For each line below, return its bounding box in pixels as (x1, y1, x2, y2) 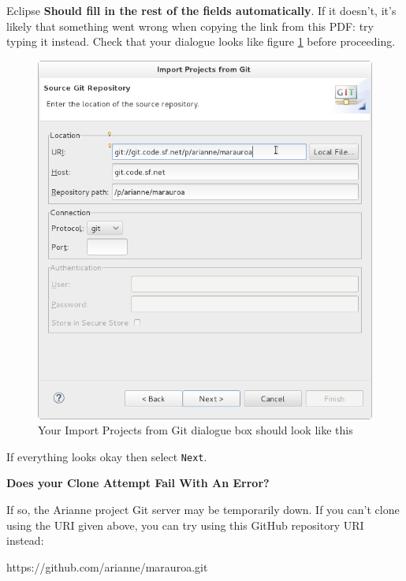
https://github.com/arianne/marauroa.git (6, 558, 208, 575)
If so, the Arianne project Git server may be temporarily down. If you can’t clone (6, 501, 400, 518)
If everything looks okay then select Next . (6, 448, 207, 464)
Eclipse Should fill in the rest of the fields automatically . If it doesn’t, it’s (6, 2, 397, 18)
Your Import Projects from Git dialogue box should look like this (38, 422, 353, 438)
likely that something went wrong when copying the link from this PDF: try (6, 17, 374, 34)
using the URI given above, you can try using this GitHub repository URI (6, 516, 364, 533)
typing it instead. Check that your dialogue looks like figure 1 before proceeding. (6, 33, 396, 50)
